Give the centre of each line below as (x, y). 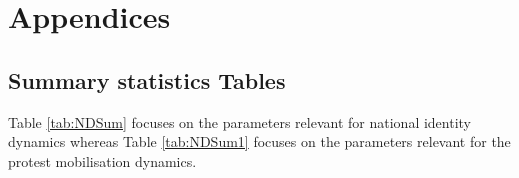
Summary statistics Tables (147, 79)
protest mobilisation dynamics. (102, 160)
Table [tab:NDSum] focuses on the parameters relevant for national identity (240, 121)
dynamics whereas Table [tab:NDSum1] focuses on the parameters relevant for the (259, 141)
